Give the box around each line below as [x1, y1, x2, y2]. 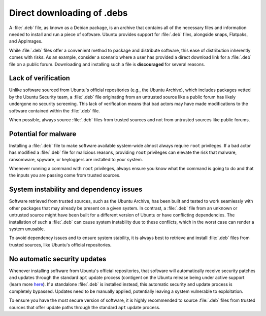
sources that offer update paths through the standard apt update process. [9, 304, 161, 310]
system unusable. [9, 226, 45, 232]
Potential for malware [9, 130, 76, 138]
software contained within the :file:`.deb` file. [9, 107, 100, 113]
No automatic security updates [9, 254, 106, 263]
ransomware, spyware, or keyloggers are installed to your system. [9, 156, 143, 162]
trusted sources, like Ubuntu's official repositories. [9, 242, 112, 247]
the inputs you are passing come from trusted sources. [9, 173, 121, 178]
